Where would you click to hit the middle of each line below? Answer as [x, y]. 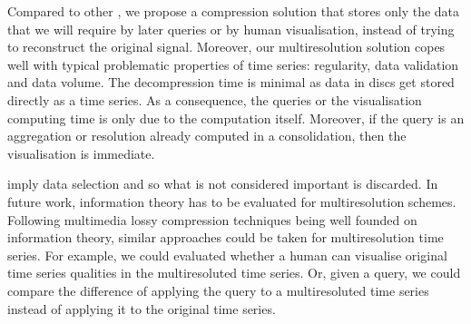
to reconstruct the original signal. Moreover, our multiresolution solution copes [226, 47]
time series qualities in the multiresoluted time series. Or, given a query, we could [234, 273]
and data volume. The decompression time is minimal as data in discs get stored [231, 82]
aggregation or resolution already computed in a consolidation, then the [207, 136]
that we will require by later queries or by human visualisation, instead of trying [231, 29]
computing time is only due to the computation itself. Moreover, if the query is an [236, 118]
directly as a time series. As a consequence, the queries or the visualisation [215, 99]
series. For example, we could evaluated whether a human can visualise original [227, 255]
